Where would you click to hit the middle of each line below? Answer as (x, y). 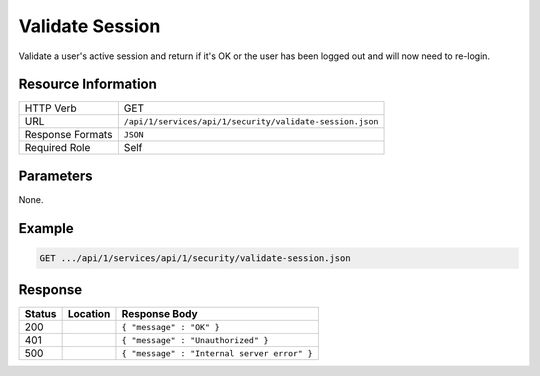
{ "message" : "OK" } (170, 326)
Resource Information (87, 84)
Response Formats (68, 135)
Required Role (57, 148)
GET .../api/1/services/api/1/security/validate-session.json (195, 258)
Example (46, 228)
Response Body (160, 314)
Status (40, 314)
